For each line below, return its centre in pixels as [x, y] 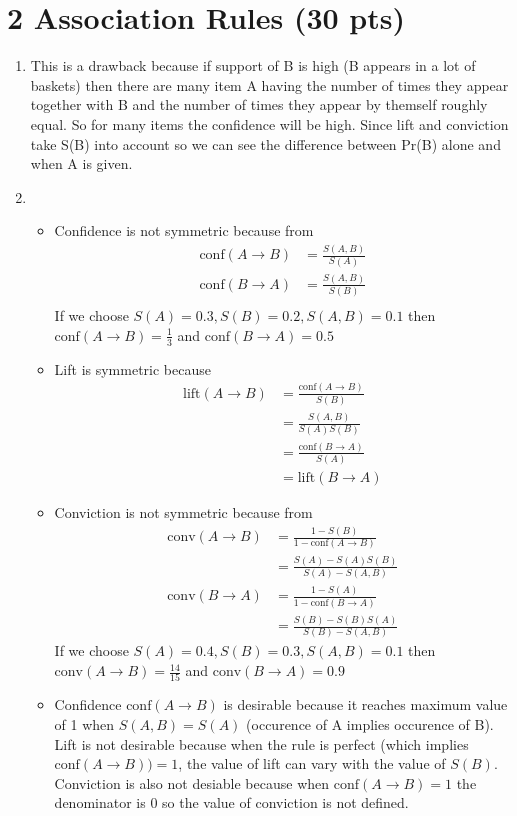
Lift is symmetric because [132, 368]
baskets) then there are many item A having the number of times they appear [269, 84]
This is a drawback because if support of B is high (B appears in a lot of [253, 65]
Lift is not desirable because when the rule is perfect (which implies [261, 743]
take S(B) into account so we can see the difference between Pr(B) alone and [265, 143]
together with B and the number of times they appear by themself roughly [259, 104]
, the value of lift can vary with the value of [312, 763]
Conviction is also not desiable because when [192, 782]
